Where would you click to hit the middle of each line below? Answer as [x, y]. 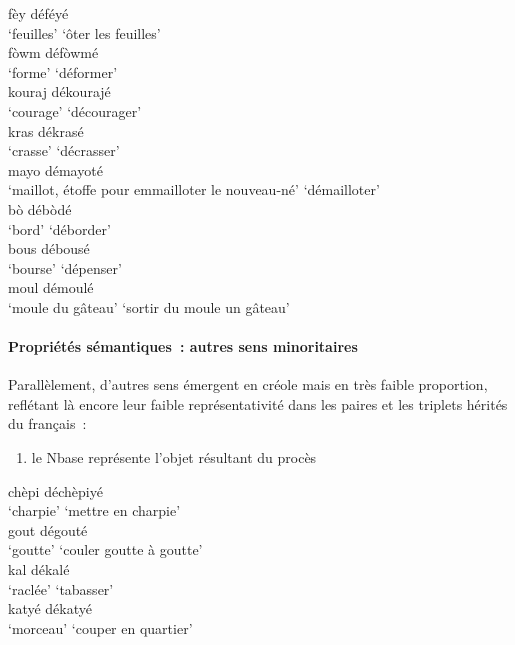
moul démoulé [51, 287]
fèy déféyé [38, 13]
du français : [47, 423]
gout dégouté [48, 529]
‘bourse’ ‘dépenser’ [65, 267]
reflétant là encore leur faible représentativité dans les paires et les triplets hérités [258, 403]
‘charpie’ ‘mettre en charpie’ [94, 510]
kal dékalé [39, 569]
